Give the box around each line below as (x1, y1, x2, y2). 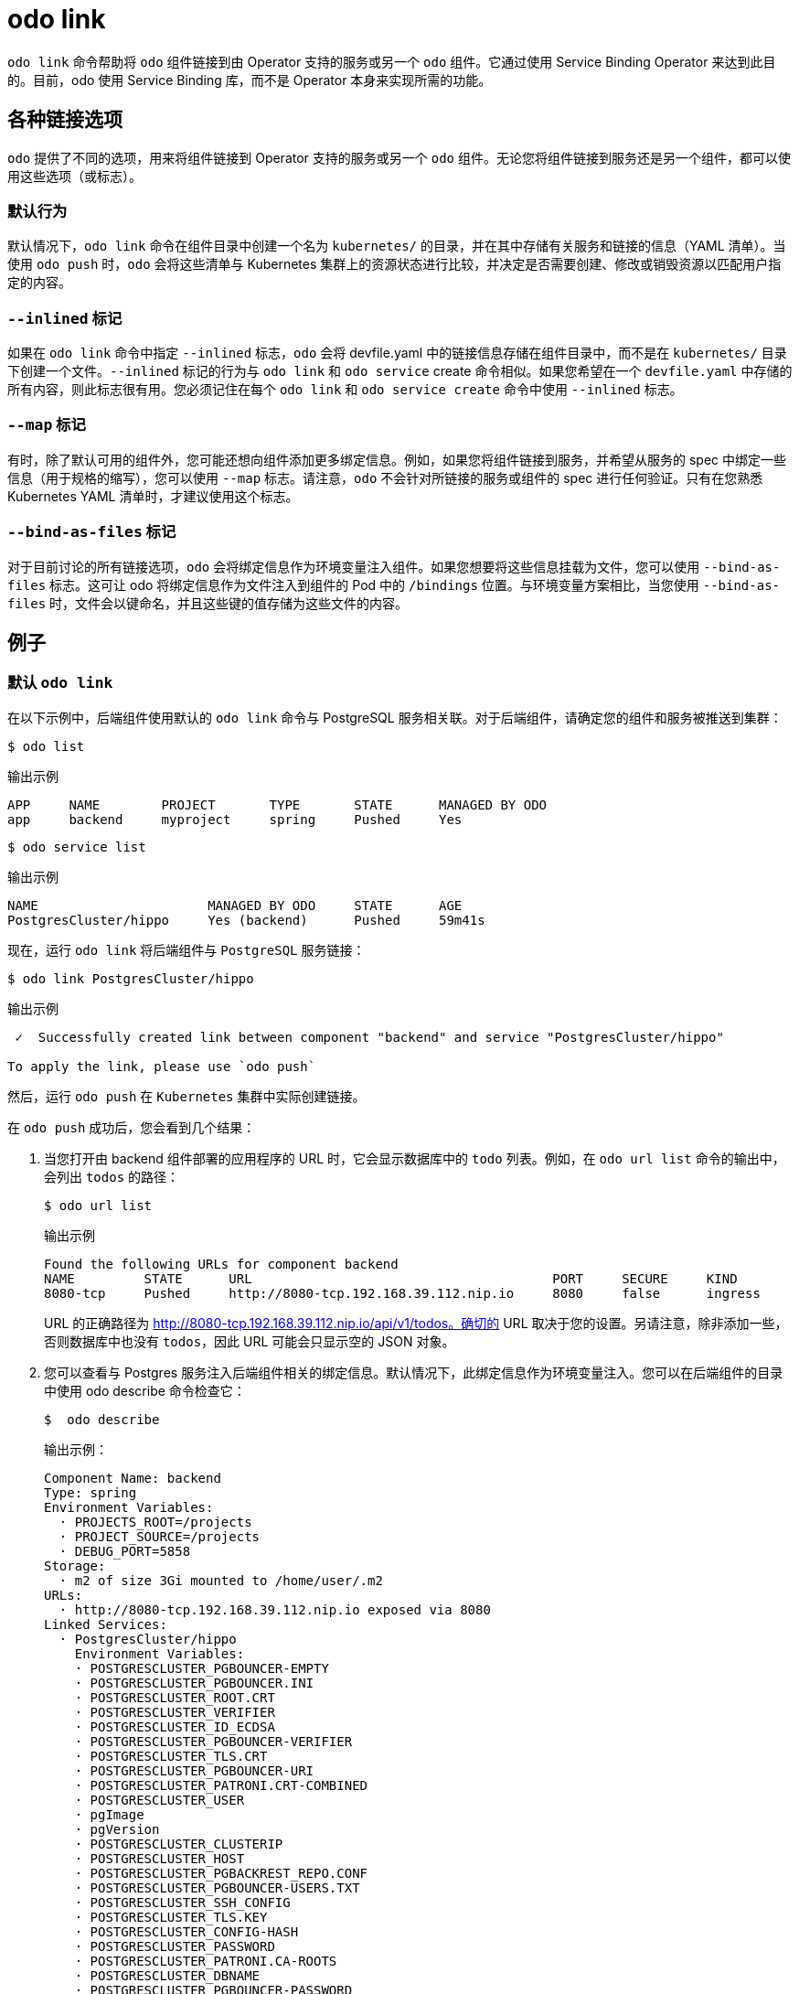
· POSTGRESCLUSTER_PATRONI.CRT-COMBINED (74, 1777, 368, 1793)
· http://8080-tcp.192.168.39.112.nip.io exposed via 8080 (59, 1602, 491, 1617)
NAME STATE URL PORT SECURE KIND (44, 1270, 738, 1286)
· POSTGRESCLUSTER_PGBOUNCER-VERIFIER (74, 1733, 353, 1749)
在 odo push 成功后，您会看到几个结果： (7, 1119, 256, 1135)
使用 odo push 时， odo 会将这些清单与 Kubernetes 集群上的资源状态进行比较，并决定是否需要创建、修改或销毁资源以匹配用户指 (7, 256, 782, 273)
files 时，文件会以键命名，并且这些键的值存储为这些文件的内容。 (7, 595, 409, 611)
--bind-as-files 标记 (7, 522, 176, 541)
